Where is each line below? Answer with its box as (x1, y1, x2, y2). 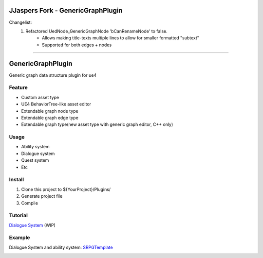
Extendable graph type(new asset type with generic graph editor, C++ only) (21, 121, 173, 127)
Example (9, 234, 30, 241)
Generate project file (21, 193, 63, 199)
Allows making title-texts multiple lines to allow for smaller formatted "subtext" (42, 35, 200, 41)
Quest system (21, 157, 49, 163)
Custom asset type (21, 94, 59, 100)
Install (9, 176, 24, 183)
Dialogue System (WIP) (9, 222, 56, 228)
